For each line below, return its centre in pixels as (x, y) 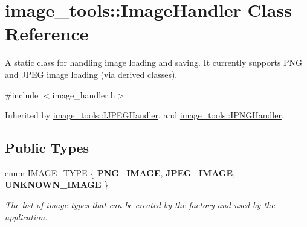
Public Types (47, 148)
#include (22, 94)
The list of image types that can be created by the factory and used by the (140, 205)
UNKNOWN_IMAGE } (57, 184)
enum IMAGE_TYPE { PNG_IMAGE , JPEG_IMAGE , (120, 172)
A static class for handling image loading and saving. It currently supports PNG (154, 62)
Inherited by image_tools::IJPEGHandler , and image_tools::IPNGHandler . (144, 115)
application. (26, 216)
